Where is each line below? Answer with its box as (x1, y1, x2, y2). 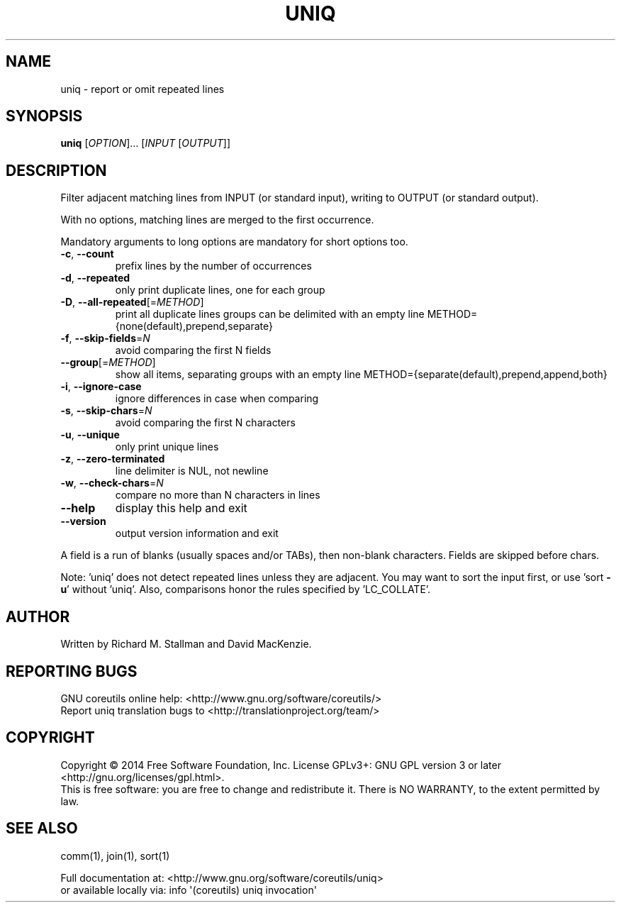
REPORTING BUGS (6, 662, 138, 680)
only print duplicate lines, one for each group (115, 284, 325, 297)
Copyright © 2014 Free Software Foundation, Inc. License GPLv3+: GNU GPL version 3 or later (60, 758, 501, 771)
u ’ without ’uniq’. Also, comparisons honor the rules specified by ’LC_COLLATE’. (60, 583, 431, 596)
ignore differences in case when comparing (115, 392, 319, 405)
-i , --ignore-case (60, 380, 142, 393)
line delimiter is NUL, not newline (115, 465, 269, 477)
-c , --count (60, 248, 114, 260)
